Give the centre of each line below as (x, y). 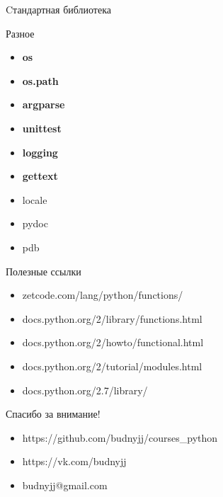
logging (40, 152)
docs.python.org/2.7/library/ (85, 390)
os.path (40, 80)
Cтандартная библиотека (59, 9)
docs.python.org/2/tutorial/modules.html (112, 366)
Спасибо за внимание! (53, 414)
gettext (40, 176)
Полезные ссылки (44, 271)
